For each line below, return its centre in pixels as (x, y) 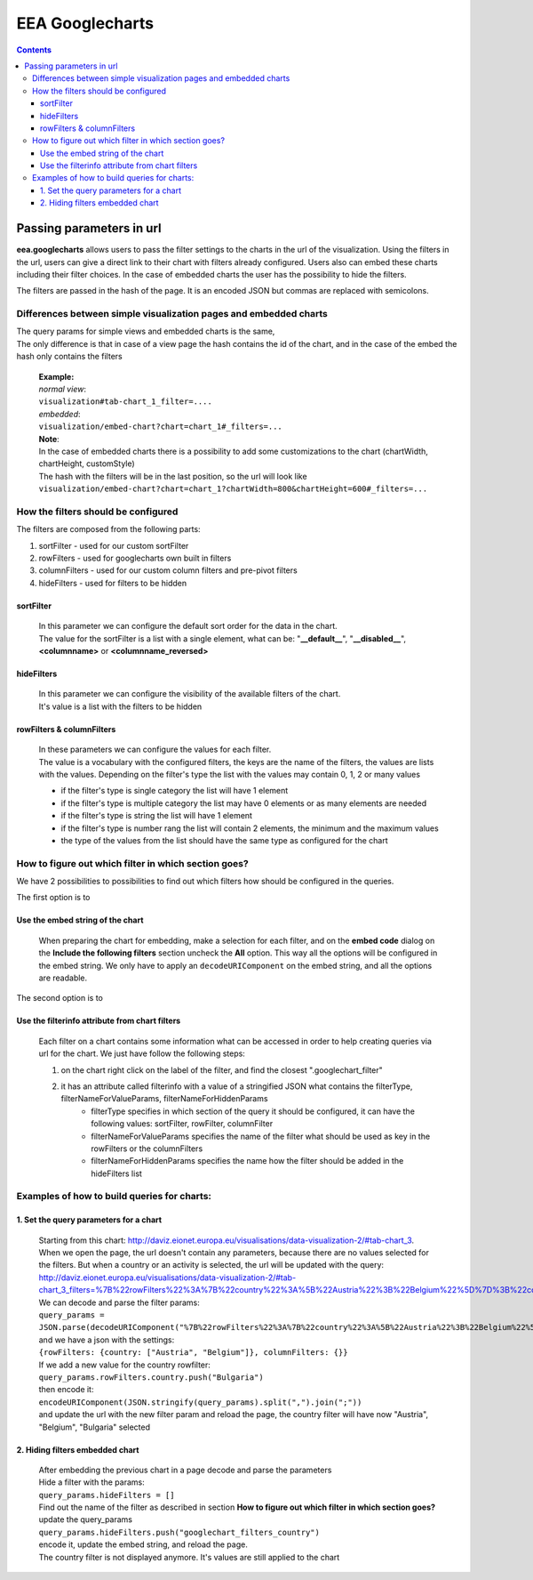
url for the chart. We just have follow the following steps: (142, 1053)
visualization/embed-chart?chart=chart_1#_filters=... (161, 427)
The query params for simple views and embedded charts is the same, (146, 331)
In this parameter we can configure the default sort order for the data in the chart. (188, 626)
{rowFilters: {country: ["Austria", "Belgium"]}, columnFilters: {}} (193, 1353)
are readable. (63, 978)
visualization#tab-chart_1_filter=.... (125, 402)
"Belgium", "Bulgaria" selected (95, 1427)
